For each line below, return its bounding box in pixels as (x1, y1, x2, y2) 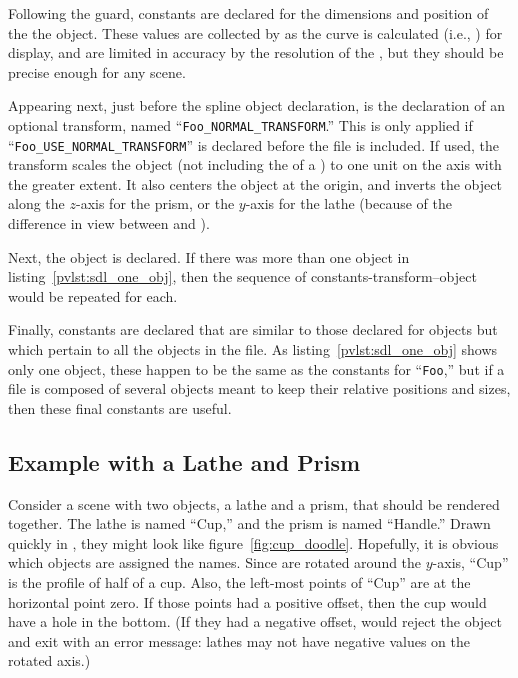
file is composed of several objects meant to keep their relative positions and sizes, (8, 378, 511, 399)
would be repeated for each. (8, 285, 178, 306)
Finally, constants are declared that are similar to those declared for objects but (8, 319, 498, 340)
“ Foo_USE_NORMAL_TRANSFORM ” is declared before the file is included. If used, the (8, 134, 499, 155)
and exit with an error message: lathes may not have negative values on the (8, 630, 470, 651)
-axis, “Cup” (432, 552, 509, 573)
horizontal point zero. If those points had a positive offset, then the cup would (8, 591, 487, 612)
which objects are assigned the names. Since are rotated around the (8, 552, 422, 573)
